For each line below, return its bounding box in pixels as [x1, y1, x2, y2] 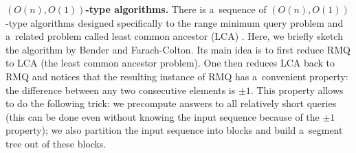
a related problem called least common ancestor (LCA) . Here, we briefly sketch [5, 29, 343, 43]
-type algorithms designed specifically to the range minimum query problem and [5, 15, 344, 30]
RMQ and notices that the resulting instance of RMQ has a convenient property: [5, 69, 348, 83]
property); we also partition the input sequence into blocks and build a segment [5, 123, 343, 137]
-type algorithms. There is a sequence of [85, 2, 267, 16]
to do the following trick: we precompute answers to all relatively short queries [5, 96, 337, 110]
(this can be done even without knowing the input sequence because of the [5, 109, 320, 123]
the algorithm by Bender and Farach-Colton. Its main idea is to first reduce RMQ [5, 42, 351, 56]
